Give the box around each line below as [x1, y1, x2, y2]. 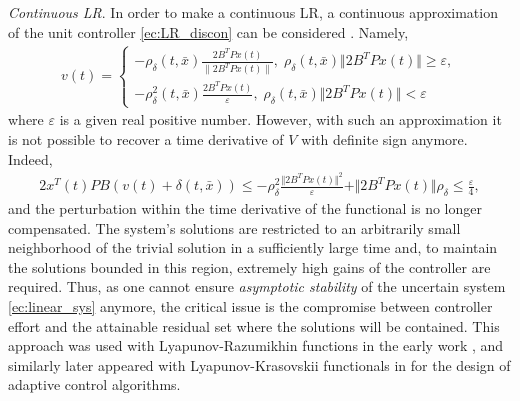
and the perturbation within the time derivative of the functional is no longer [8, 197, 482, 218]
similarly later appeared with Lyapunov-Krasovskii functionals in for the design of [8, 354, 511, 375]
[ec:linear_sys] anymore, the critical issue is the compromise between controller [8, 295, 493, 316]
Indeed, [8, 148, 53, 169]
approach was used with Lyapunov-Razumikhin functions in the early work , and [8, 335, 504, 356]
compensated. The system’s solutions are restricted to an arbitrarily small [8, 217, 461, 238]
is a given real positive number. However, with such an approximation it [59, 109, 502, 130]
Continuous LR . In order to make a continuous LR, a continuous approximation [8, 2, 498, 22]
